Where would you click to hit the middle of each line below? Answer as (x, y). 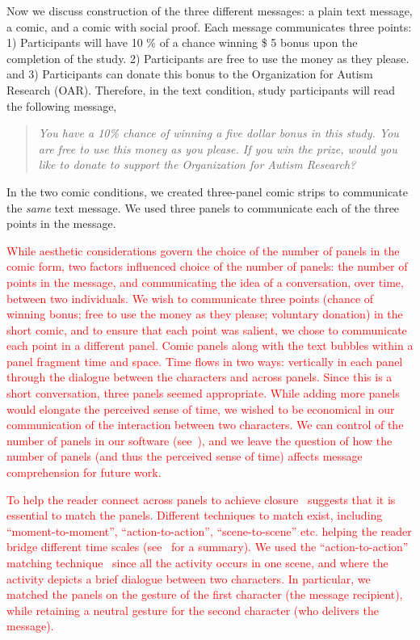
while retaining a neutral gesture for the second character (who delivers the (193, 610)
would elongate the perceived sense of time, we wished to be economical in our (201, 408)
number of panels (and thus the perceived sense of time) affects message (185, 456)
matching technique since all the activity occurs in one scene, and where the (197, 562)
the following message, (62, 105)
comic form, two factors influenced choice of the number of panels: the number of (207, 266)
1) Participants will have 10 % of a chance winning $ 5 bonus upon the (182, 42)
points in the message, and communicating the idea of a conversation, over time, (205, 282)
